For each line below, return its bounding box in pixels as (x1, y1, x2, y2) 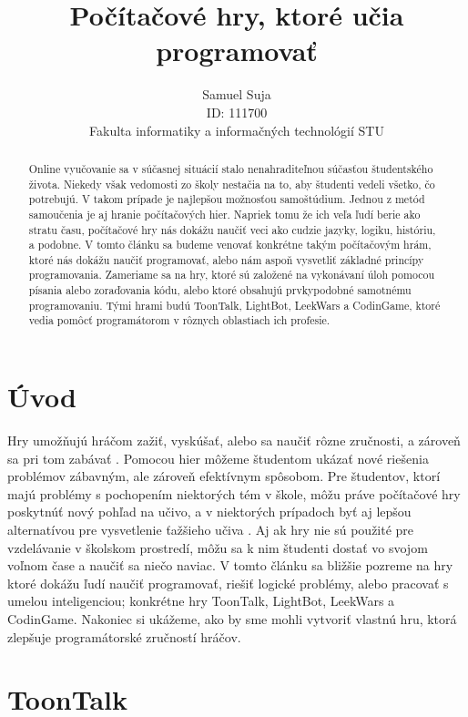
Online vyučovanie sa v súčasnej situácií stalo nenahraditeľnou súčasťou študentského (28, 160, 433, 176)
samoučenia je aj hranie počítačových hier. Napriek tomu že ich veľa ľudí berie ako (28, 206, 421, 221)
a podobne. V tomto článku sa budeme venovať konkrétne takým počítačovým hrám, (28, 237, 432, 252)
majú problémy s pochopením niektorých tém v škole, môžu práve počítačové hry (7, 484, 461, 503)
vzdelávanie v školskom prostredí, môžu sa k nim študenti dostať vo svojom (7, 538, 428, 557)
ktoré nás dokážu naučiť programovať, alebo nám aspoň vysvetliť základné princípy (28, 251, 424, 267)
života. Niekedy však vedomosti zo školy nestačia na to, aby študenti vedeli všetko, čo (28, 176, 435, 191)
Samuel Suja (202, 85, 271, 104)
